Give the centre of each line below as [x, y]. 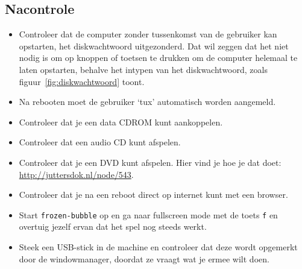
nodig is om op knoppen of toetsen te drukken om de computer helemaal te [158, 58]
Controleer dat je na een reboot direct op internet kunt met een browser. [153, 195]
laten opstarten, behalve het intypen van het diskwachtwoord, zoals [143, 69]
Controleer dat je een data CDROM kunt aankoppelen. [121, 122]
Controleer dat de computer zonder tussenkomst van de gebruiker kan [148, 34]
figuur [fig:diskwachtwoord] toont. [82, 81]
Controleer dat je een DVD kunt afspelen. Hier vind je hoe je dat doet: [150, 162]
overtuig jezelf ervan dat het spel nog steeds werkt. [113, 226]
